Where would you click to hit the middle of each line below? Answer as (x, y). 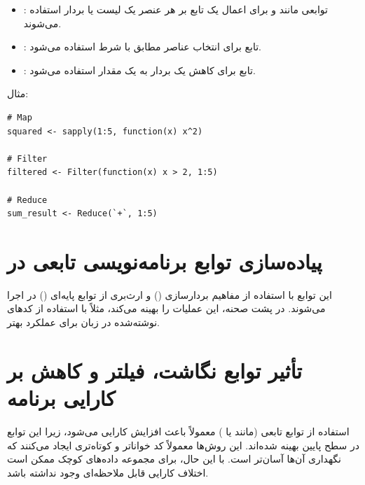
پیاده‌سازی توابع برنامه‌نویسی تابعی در (165, 261)
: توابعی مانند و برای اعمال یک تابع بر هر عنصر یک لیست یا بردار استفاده (175, 9)
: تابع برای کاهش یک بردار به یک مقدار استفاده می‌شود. (139, 70)
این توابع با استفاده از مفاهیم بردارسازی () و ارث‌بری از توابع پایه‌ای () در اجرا (170, 294)
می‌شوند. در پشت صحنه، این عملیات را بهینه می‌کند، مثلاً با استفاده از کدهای (166, 308)
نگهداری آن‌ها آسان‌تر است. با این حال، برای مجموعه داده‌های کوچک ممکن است (174, 459)
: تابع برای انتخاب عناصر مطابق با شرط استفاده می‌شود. (143, 47)
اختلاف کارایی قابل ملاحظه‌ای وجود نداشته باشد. (108, 472)
